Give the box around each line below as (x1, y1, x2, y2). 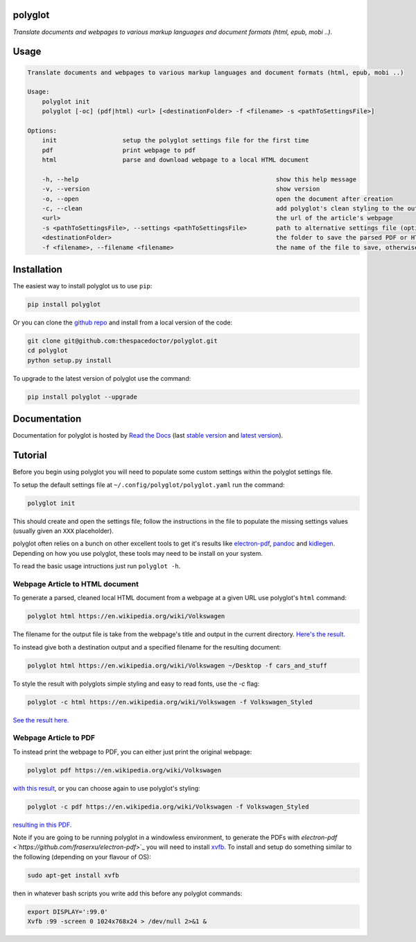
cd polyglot (27, 347, 69, 354)
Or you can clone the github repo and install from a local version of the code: (12, 318, 232, 327)
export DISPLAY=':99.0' (27, 907, 109, 916)
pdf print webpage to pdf (42, 146, 196, 154)
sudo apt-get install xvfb (27, 871, 119, 879)
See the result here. (12, 716, 69, 724)
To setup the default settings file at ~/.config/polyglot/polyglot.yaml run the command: (12, 480, 285, 489)
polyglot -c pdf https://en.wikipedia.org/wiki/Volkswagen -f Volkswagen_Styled (27, 802, 309, 811)
